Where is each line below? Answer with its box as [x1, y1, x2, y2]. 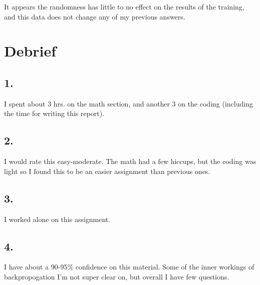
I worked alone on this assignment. [4, 213, 111, 224]
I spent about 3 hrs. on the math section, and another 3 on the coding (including [4, 98, 253, 108]
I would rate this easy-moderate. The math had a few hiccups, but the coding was [4, 156, 256, 166]
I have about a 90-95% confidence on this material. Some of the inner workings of [4, 261, 254, 272]
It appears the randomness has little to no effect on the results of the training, [4, 1, 244, 11]
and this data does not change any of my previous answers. [4, 11, 185, 21]
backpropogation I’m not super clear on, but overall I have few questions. [4, 271, 229, 281]
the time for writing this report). [4, 108, 105, 118]
